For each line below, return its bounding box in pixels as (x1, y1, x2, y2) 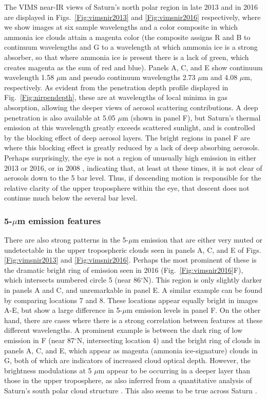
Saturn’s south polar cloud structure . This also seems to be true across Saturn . (4, 385, 257, 395)
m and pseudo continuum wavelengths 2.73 (61, 72, 196, 83)
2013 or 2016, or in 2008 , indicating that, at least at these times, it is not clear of (4, 162, 262, 173)
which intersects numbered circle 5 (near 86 (4, 274, 141, 285)
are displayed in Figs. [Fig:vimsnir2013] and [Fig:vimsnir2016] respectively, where (4, 11, 261, 22)
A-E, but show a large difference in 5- (4, 305, 123, 315)
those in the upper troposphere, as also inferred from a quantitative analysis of (4, 375, 252, 386)
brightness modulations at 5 (4, 365, 92, 375)
